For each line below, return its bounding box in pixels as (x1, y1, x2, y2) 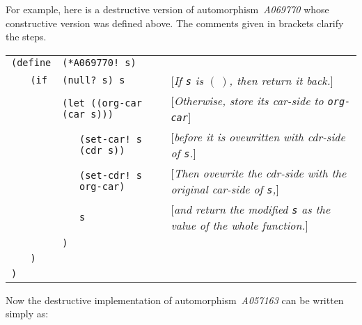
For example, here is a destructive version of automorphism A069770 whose (6, 2, 329, 16)
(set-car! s (79, 133, 143, 145)
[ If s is (171, 72, 204, 88)
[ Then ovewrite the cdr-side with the (171, 164, 347, 181)
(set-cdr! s (79, 169, 143, 181)
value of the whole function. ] (171, 216, 308, 233)
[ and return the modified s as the (171, 200, 331, 217)
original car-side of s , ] (171, 180, 279, 197)
